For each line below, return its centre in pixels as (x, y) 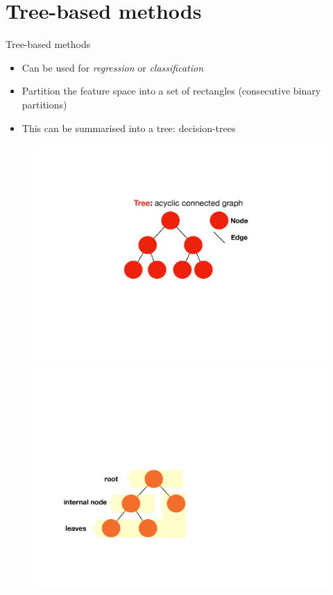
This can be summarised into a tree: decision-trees (129, 128)
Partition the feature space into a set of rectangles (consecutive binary (171, 91)
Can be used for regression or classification (113, 67)
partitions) (44, 104)
